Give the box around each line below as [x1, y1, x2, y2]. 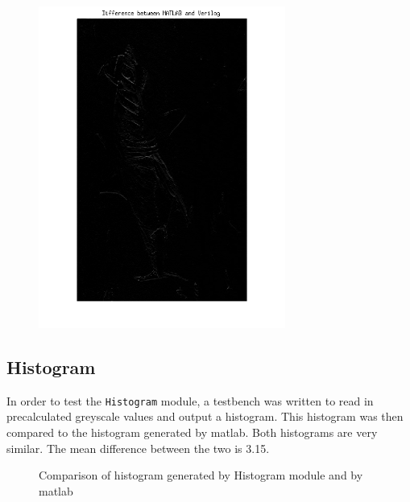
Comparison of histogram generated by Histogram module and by [39, 467, 363, 483]
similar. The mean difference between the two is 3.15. [6, 439, 270, 456]
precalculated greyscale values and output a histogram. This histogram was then [6, 408, 404, 425]
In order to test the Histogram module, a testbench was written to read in [6, 392, 374, 409]
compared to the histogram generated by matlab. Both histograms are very [6, 424, 378, 441]
